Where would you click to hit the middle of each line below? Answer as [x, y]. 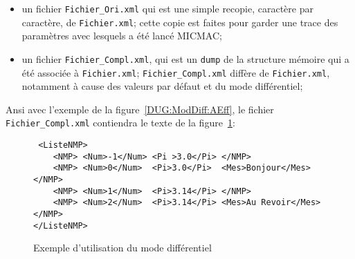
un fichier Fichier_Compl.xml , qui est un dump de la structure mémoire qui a [185, 58]
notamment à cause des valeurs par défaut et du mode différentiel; [162, 86]
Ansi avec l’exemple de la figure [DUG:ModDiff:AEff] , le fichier [140, 109]
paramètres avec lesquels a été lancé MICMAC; [122, 36]
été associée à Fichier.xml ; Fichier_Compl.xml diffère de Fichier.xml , [176, 72]
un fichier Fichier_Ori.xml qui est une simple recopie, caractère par [167, 8]
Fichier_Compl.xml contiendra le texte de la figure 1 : [120, 123]
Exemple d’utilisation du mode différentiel [122, 248]
